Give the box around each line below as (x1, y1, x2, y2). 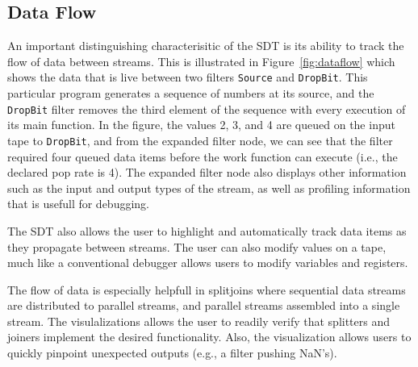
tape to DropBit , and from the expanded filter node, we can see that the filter (7, 131, 393, 148)
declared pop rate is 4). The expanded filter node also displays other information (7, 164, 407, 181)
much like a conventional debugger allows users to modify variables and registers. (7, 254, 408, 271)
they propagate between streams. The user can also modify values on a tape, (7, 238, 387, 255)
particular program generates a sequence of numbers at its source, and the (7, 85, 374, 102)
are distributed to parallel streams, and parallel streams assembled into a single (7, 297, 400, 314)
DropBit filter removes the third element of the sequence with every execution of (7, 100, 406, 117)
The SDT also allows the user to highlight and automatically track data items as (7, 222, 407, 239)
